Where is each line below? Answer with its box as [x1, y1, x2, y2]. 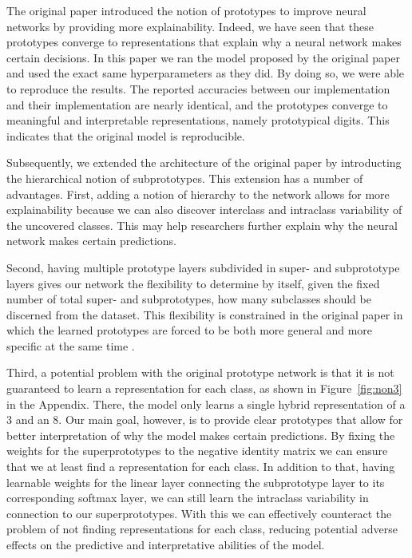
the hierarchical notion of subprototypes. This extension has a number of [6, 169, 363, 186]
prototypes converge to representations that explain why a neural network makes [6, 34, 402, 50]
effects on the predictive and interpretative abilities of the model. [6, 536, 325, 552]
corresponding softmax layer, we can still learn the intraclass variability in [6, 489, 369, 506]
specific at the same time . [6, 337, 135, 354]
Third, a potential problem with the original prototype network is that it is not [6, 364, 394, 381]
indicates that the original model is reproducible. [6, 127, 245, 144]
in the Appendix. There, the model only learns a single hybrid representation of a [6, 395, 406, 412]
